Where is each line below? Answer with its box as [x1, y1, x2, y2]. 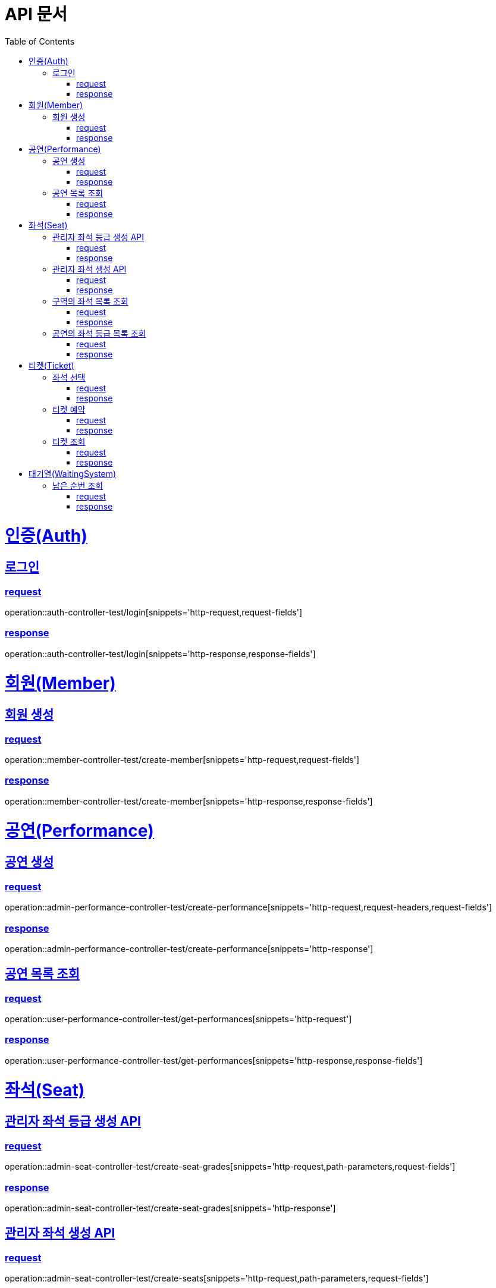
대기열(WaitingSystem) [29, 468, 117, 479]
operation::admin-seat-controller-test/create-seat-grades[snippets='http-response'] [5, 1202, 336, 1213]
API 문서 [5, 4, 68, 24]
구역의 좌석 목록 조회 [52, 296, 128, 306]
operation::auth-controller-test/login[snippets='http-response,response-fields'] [5, 648, 316, 659]
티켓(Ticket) [29, 360, 74, 370]
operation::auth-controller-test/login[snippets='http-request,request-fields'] [5, 607, 302, 618]
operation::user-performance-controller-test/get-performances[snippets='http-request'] [5, 1014, 352, 1025]
